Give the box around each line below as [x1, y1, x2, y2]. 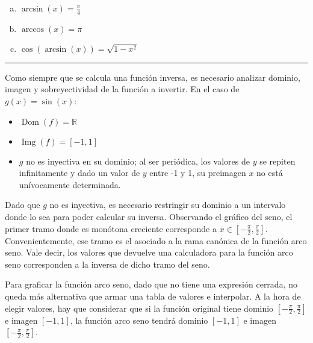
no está [256, 166, 283, 179]
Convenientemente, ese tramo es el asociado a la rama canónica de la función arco [5, 234, 307, 247]
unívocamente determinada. [19, 178, 121, 190]
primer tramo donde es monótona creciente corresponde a [5, 222, 217, 234]
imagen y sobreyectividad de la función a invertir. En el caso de [5, 83, 240, 95]
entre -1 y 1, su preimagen [149, 166, 246, 179]
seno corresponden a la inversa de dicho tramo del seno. [5, 257, 210, 270]
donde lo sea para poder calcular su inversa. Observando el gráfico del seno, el [5, 210, 293, 222]
